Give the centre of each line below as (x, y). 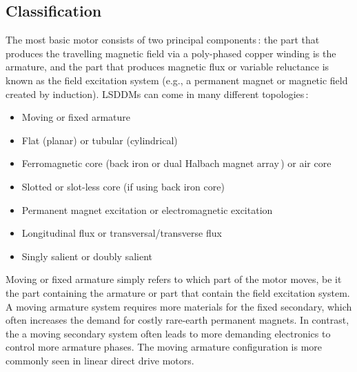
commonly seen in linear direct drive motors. (100, 360)
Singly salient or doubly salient (87, 256)
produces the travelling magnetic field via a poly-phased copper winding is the (171, 53)
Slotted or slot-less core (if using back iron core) (123, 186)
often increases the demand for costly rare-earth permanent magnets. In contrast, (177, 320)
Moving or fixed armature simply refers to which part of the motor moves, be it (174, 279)
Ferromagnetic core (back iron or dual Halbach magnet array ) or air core (176, 163)
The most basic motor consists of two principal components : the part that (163, 40)
